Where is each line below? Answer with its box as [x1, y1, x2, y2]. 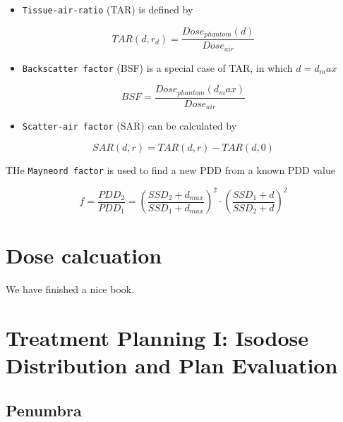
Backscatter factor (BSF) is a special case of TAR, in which [22, 60, 293, 75]
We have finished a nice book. [6, 282, 135, 297]
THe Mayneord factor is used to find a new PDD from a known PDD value [6, 162, 335, 177]
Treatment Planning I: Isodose [6, 323, 308, 352]
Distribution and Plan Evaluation [6, 351, 338, 380]
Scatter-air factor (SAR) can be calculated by [22, 118, 237, 133]
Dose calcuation [6, 241, 162, 270]
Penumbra [6, 399, 82, 421]
